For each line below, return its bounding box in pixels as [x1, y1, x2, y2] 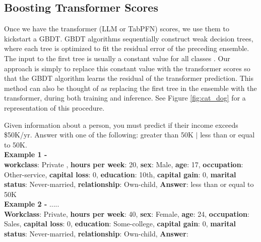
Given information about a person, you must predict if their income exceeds [4, 119, 238, 130]
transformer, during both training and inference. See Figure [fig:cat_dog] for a [4, 92, 246, 103]
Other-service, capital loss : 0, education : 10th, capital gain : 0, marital [4, 169, 236, 179]
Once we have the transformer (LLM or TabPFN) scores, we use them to [4, 23, 229, 34]
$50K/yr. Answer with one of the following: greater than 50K [4, 129, 193, 140]
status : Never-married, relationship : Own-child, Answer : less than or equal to [4, 179, 254, 189]
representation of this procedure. [4, 102, 105, 113]
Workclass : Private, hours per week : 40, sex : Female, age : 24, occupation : [4, 208, 249, 219]
